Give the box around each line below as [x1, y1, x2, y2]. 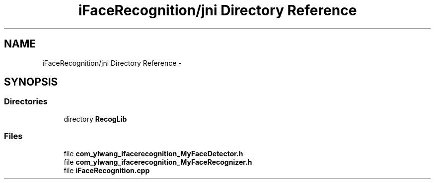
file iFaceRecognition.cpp [64, 166, 150, 175]
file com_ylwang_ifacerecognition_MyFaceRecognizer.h [64, 157, 252, 166]
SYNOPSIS [4, 76, 58, 89]
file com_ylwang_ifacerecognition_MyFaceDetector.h [64, 149, 243, 158]
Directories [4, 96, 48, 107]
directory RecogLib [64, 114, 127, 123]
